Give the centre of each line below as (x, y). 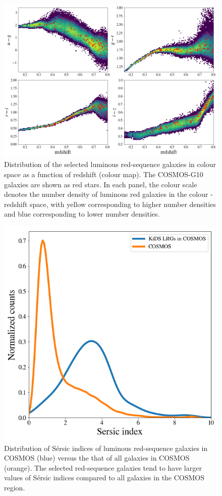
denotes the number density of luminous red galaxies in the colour (106, 194)
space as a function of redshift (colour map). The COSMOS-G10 (104, 174)
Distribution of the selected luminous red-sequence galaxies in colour (110, 164)
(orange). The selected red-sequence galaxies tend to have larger (103, 467)
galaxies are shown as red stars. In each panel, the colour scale (101, 184)
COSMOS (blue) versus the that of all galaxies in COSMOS (97, 458)
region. (15, 487)
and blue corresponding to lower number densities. (82, 214)
